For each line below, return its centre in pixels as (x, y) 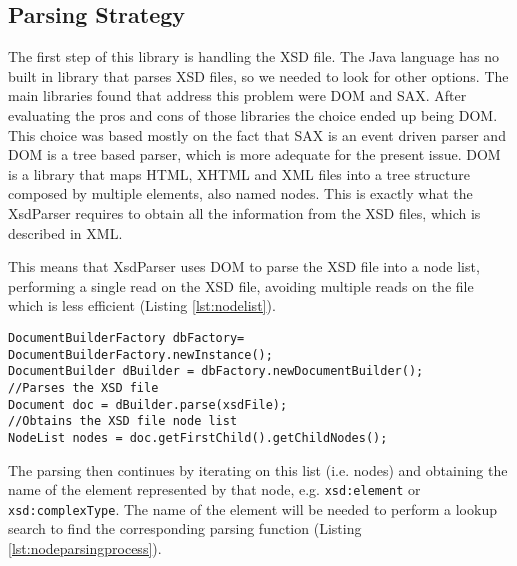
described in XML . (65, 232)
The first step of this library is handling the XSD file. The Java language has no (253, 56)
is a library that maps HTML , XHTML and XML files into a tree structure (239, 173)
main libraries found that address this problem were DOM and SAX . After (237, 95)
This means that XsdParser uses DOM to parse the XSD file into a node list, (244, 266)
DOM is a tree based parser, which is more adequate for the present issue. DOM (254, 154)
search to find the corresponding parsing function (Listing (185, 528)
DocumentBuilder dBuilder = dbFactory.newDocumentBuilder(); (216, 371)
